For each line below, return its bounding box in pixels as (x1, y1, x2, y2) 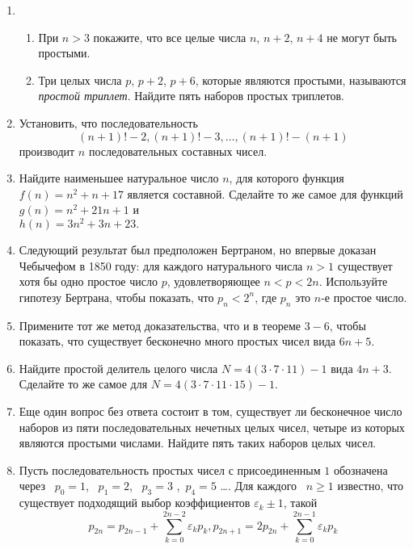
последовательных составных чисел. (88, 142, 268, 159)
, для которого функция (229, 170, 344, 186)
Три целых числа (38, 71, 122, 88)
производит (19, 142, 75, 159)
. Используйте (318, 273, 388, 290)
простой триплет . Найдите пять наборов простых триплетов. (38, 87, 344, 104)
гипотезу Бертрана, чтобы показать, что (19, 288, 214, 305)
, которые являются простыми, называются (195, 71, 407, 88)
